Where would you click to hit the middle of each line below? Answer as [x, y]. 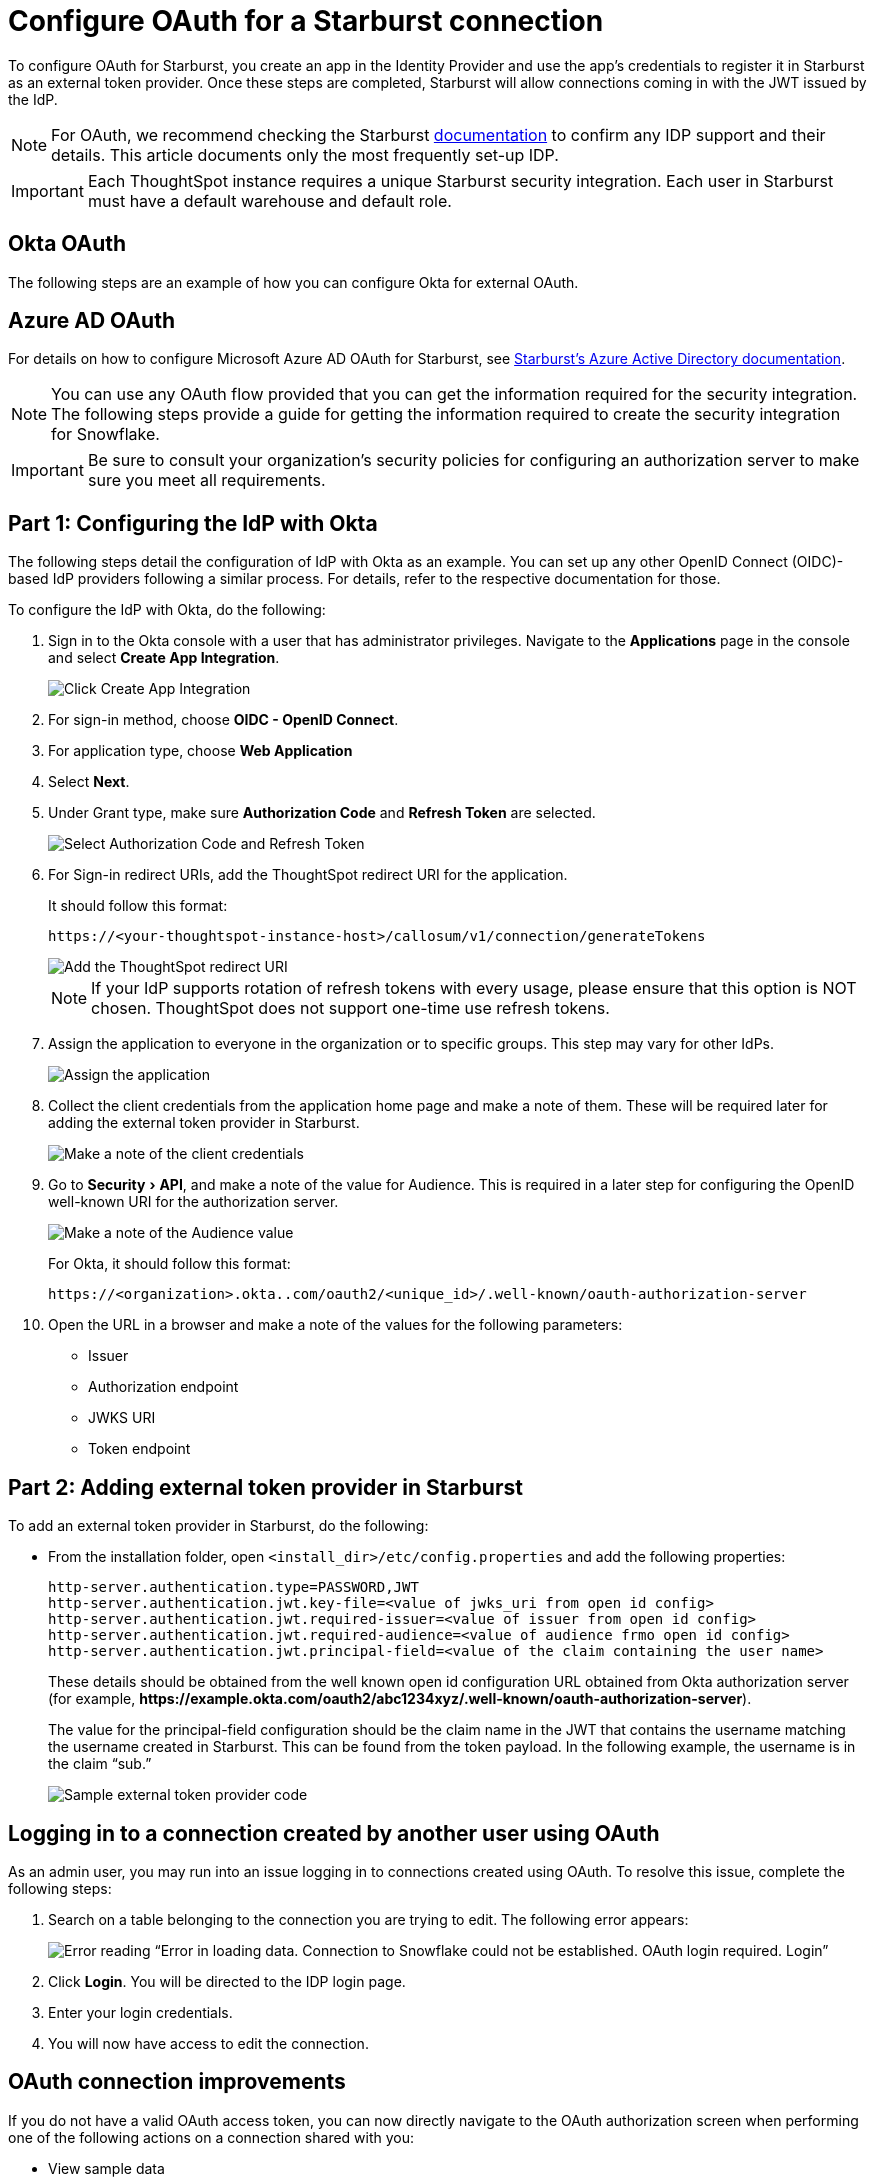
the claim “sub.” [100, 1764]
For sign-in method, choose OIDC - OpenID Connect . [223, 720]
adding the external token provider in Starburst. [204, 1123]
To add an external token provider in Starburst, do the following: [218, 1526]
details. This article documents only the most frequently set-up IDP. [305, 154]
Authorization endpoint [163, 1387]
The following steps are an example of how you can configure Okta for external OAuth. [293, 282]
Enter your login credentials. [140, 2012]
